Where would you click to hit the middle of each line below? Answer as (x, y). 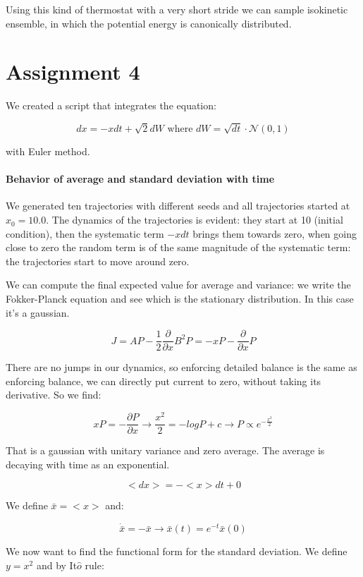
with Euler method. (48, 151)
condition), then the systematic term (85, 233)
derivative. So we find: (54, 395)
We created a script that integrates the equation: (111, 105)
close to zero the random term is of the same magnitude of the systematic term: (178, 247)
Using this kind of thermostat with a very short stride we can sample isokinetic (177, 9)
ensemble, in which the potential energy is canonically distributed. (149, 23)
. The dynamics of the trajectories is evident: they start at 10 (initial (195, 220)
